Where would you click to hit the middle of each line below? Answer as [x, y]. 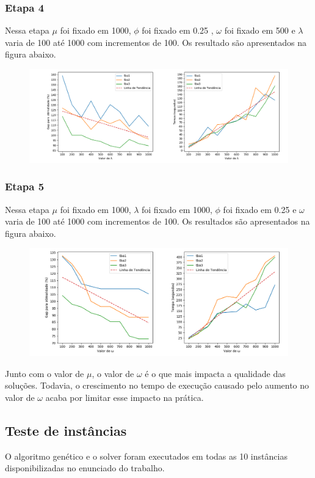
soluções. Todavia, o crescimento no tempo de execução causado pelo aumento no [157, 385]
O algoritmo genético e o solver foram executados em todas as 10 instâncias [146, 456]
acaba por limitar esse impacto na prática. [125, 397]
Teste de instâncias [66, 430]
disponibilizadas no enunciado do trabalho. [85, 468]
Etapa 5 [25, 186]
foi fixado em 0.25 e [260, 209]
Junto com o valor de [45, 373]
